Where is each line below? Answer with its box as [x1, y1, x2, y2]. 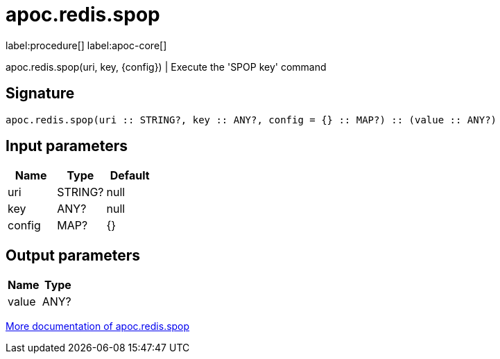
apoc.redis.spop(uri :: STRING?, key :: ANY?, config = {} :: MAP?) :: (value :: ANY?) [6, 114, 497, 125]
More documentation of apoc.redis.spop [6, 320, 190, 333]
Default [110, 168, 150, 183]
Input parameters [6, 137, 128, 155]
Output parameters [6, 246, 140, 264]
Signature [6, 85, 75, 103]
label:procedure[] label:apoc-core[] [6, 39, 167, 51]
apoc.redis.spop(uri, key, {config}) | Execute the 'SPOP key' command [6, 60, 327, 73]
